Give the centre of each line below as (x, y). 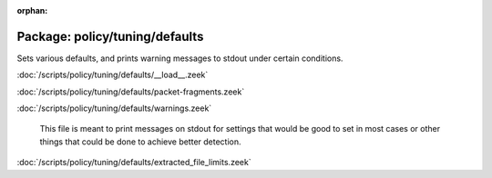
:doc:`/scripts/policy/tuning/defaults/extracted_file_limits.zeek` (134, 163)
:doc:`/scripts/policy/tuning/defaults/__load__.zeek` (113, 75)
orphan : (32, 10)
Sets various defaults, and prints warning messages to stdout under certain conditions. (180, 58)
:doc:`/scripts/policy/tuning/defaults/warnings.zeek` (114, 108)
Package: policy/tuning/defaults (110, 36)
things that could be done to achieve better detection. (140, 142)
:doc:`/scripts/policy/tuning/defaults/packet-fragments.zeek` (131, 92)
